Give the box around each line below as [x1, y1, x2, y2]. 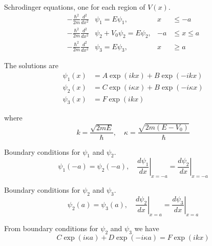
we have [134, 222, 159, 233]
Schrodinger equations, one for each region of [4, 2, 145, 12]
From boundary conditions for [4, 222, 98, 233]
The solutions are [4, 60, 58, 71]
